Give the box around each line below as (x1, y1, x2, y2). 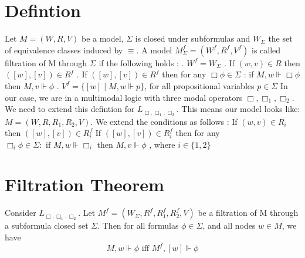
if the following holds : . (99, 56, 184, 69)
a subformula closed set (5, 219, 89, 232)
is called (252, 43, 281, 56)
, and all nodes (202, 219, 256, 232)
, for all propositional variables (144, 79, 255, 91)
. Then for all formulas (97, 219, 179, 232)
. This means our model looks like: (176, 103, 300, 115)
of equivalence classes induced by (5, 43, 123, 56)
